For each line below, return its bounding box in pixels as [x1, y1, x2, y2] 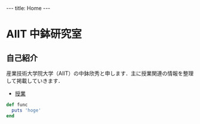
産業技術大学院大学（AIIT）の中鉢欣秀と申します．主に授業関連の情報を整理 [6, 70, 194, 77]
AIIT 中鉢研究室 [6, 27, 82, 41]
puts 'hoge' [11, 107, 42, 113]
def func [6, 102, 28, 108]
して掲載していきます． [6, 77, 64, 84]
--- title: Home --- [6, 5, 51, 11]
